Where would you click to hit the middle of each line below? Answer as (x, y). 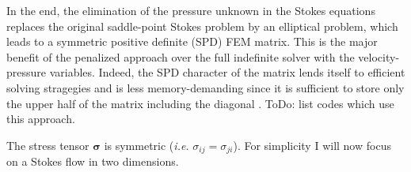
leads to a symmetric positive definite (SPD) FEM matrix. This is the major (192, 41)
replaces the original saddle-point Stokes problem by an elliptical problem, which (202, 26)
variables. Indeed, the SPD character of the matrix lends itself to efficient (227, 72)
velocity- (379, 56)
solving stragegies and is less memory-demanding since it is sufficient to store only (205, 87)
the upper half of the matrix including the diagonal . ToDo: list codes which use (200, 103)
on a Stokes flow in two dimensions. (93, 161)
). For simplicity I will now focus (312, 145)
